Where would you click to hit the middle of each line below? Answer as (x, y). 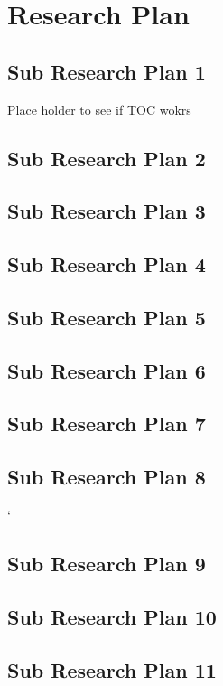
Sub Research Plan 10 (112, 616)
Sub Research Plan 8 (107, 477)
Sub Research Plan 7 (107, 423)
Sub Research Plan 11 (112, 669)
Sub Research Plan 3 (107, 211)
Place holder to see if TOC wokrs (99, 109)
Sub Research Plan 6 (107, 370)
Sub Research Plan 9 (107, 564)
